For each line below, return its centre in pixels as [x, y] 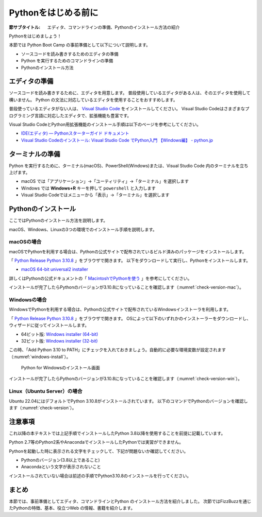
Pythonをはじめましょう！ [35, 36]
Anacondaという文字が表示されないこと [61, 467]
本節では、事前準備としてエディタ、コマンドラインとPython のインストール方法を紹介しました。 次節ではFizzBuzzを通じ [130, 501]
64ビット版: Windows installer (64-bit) [60, 334]
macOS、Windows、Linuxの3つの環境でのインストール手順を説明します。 [83, 229]
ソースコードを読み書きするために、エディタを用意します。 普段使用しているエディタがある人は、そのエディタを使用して [130, 93]
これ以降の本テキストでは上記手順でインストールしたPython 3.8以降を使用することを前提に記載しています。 [117, 433]
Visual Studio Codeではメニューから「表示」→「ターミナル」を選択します [95, 195]
